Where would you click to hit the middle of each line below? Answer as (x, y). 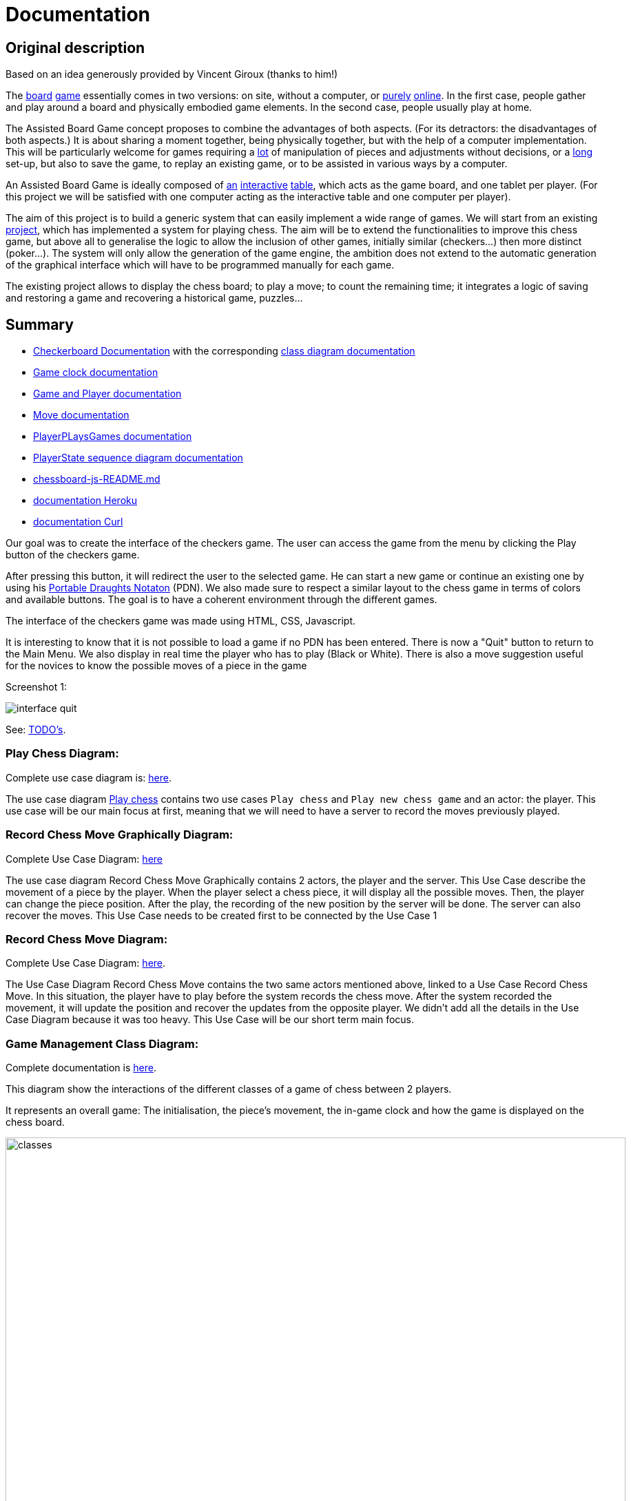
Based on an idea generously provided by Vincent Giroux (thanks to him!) (172, 74)
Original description (75, 48)
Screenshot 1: (36, 687)
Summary (40, 324)
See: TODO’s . (36, 730)
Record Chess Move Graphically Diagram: (120, 835)
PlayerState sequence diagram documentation (138, 458)
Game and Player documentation (107, 394)
